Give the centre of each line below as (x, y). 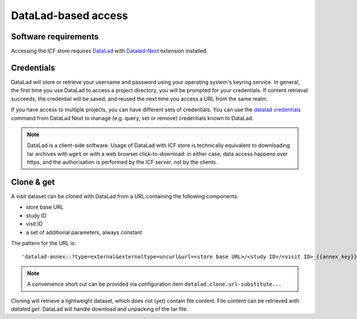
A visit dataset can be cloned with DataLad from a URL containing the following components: (125, 196)
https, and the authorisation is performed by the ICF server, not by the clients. (122, 162)
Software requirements (55, 37)
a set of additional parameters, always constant (84, 232)
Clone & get (33, 182)
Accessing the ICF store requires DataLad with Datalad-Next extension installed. (109, 51)
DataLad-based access (70, 15)
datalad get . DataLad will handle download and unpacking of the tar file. (100, 309)
